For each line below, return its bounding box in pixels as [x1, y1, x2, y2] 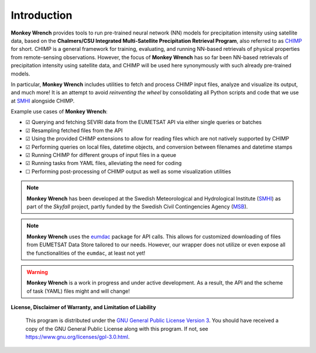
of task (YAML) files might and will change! [26, 287, 130, 294]
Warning [26, 268, 48, 275]
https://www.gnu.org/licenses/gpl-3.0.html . [25, 334, 130, 341]
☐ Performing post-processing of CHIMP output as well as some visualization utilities [25, 167, 231, 175]
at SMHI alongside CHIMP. [11, 97, 75, 104]
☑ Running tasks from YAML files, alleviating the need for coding [25, 160, 182, 167]
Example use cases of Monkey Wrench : [11, 108, 108, 115]
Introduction [11, 9, 73, 22]
